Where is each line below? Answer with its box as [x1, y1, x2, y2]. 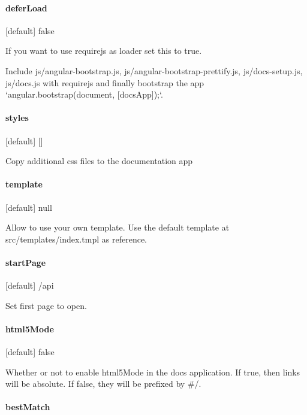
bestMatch [5, 401, 50, 413]
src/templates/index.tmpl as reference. [5, 232, 147, 245]
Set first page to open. [5, 299, 87, 311]
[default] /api [5, 279, 54, 292]
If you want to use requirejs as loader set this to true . [5, 44, 202, 57]
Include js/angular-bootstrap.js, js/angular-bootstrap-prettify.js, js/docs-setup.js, [5, 64, 303, 77]
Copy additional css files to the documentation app [5, 155, 193, 167]
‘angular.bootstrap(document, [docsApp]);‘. [5, 88, 163, 101]
